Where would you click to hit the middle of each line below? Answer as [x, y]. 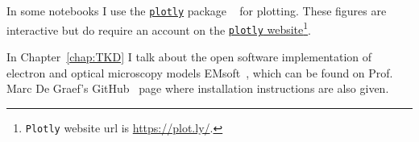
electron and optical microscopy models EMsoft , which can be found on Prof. [200, 72]
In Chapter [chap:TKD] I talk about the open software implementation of [189, 56]
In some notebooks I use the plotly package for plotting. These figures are [197, 10]
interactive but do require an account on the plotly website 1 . [159, 28]
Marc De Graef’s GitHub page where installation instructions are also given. [198, 88]
